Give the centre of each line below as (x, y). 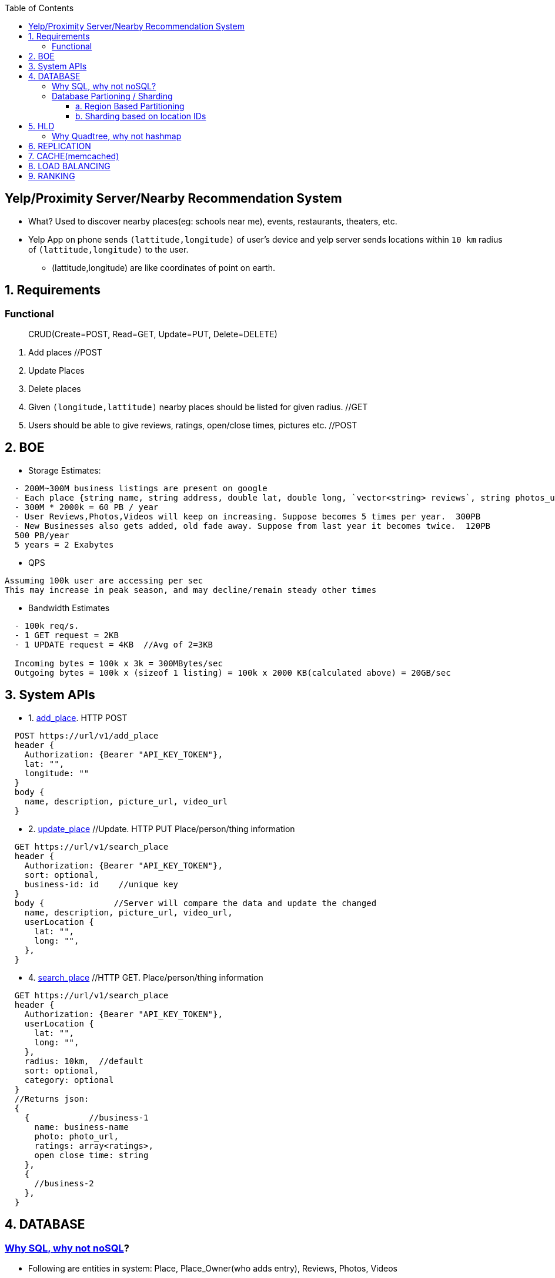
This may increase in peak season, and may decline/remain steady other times (191, 590)
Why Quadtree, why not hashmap (117, 136)
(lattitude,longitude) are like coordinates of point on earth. (163, 267)
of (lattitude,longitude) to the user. (108, 249)
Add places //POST (65, 353)
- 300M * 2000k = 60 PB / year (86, 507)
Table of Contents (39, 8)
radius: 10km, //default (84, 1061)
